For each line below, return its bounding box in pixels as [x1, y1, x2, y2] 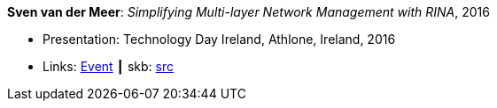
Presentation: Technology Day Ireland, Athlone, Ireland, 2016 [43, 32, 396, 47]
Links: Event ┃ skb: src [43, 59, 175, 74]
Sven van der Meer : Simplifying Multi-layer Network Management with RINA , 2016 [7, 4, 490, 19]
